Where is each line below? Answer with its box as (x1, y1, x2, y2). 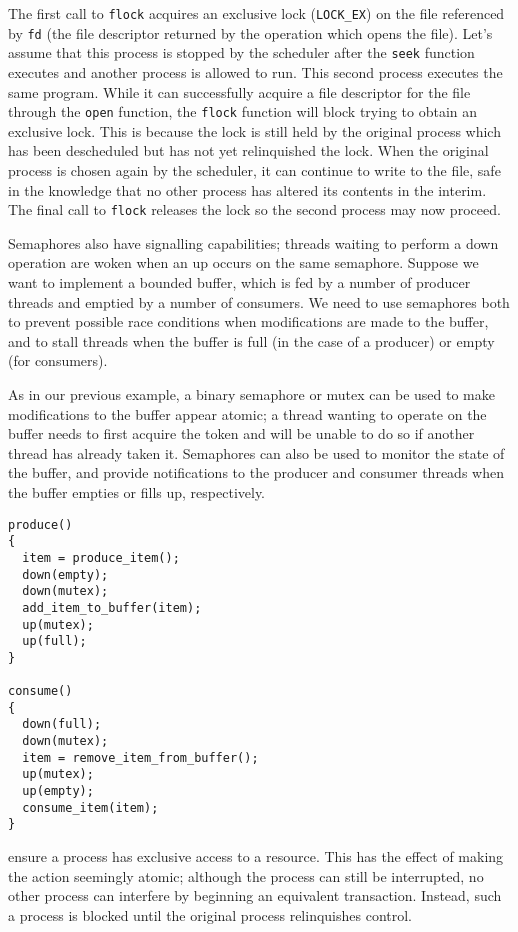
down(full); (22, 717, 102, 732)
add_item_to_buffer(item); (22, 600, 202, 615)
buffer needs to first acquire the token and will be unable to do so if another (8, 423, 475, 444)
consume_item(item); (22, 800, 159, 815)
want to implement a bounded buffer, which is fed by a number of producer (8, 272, 471, 293)
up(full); (22, 634, 87, 649)
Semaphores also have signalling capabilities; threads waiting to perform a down (8, 232, 499, 253)
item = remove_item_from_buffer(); (22, 750, 259, 765)
